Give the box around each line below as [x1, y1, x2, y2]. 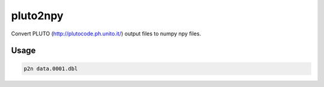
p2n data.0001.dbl [23, 65, 78, 72]
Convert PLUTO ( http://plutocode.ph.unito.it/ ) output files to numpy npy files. [11, 30, 201, 37]
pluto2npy [11, 9, 64, 22]
